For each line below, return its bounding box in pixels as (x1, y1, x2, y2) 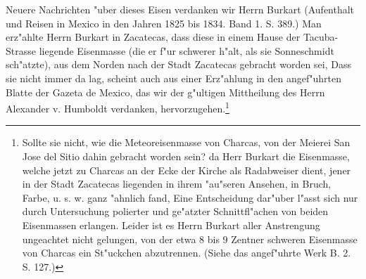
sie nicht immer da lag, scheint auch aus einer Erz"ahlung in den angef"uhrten (6, 70, 341, 85)
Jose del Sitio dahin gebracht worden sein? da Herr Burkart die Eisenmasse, (22, 149, 350, 163)
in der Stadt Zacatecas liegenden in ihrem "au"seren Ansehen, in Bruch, (22, 176, 332, 191)
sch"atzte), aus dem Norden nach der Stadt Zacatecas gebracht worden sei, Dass (6, 57, 351, 72)
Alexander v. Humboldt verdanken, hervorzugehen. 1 (6, 99, 229, 115)
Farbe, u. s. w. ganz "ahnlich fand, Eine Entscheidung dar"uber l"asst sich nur (22, 190, 358, 205)
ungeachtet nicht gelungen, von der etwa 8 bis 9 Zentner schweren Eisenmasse (22, 231, 358, 246)
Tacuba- (303, 30, 339, 44)
